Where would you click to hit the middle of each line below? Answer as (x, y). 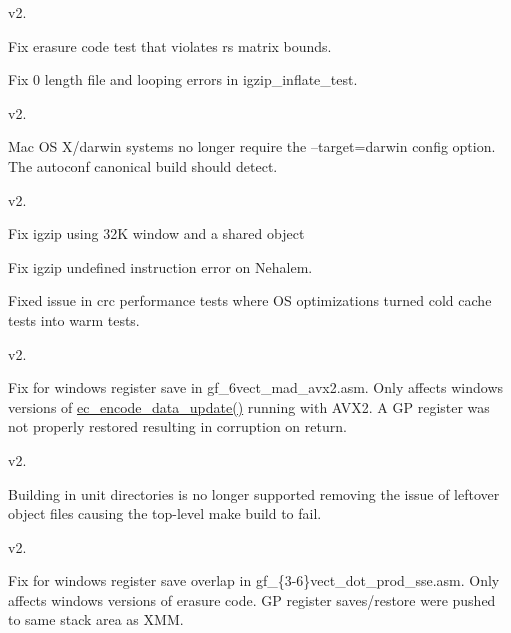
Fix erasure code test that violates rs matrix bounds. (170, 45)
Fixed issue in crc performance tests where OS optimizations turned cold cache (250, 300)
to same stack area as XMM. (96, 619)
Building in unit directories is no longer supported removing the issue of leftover (254, 493)
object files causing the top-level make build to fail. (165, 513)
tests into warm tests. (74, 319)
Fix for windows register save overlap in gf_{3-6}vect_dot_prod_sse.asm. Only (254, 580)
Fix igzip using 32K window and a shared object (156, 233)
